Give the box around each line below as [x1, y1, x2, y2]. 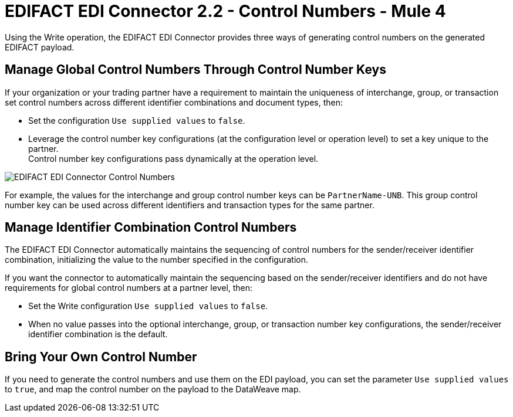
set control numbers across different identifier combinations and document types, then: [5, 97, 343, 107]
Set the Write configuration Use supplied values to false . [28, 301, 268, 311]
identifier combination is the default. [28, 329, 168, 340]
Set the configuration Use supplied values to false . [28, 115, 245, 126]
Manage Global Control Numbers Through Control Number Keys [5, 62, 386, 77]
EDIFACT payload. [5, 42, 75, 52]
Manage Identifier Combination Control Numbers [5, 220, 297, 235]
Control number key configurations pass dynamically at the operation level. [28, 153, 319, 164]
